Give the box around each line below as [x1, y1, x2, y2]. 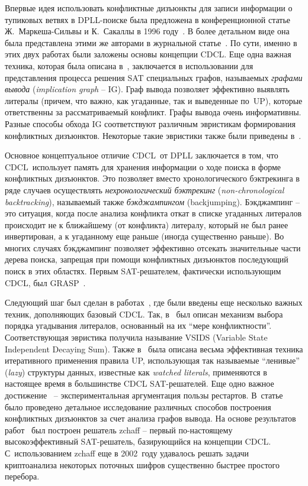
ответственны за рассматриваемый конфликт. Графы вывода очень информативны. [5, 106, 301, 118]
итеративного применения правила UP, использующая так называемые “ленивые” [5, 354, 300, 367]
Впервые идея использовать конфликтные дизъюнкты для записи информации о [5, 2, 293, 14]
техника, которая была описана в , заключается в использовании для [5, 59, 254, 72]
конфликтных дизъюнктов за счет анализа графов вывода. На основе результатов [5, 412, 296, 425]
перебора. [5, 470, 40, 482]
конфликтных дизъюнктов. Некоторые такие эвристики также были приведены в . [5, 129, 301, 141]
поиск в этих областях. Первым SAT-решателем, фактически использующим [5, 265, 281, 277]
